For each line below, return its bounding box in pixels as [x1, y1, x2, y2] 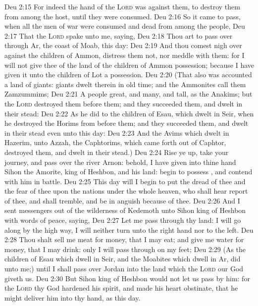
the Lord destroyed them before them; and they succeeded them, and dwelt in [4, 98, 243, 108]
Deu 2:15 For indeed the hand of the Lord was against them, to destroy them [4, 1, 240, 11]
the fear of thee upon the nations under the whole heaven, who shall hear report [4, 186, 248, 196]
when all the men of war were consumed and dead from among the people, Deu [4, 21, 245, 31]
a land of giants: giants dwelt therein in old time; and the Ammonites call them [4, 79, 246, 89]
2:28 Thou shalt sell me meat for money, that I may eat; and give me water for [4, 234, 244, 245]
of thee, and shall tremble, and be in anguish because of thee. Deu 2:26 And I [4, 195, 240, 205]
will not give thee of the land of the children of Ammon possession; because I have [4, 59, 254, 70]
